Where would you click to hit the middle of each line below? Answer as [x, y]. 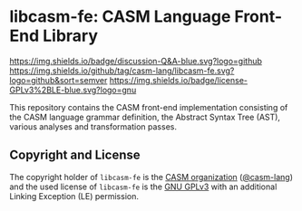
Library [70, 36]
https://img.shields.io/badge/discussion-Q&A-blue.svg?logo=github [136, 61]
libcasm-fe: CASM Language [120, 17]
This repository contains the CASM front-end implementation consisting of [149, 107]
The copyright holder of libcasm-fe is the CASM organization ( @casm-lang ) [151, 177]
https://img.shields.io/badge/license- [178, 80]
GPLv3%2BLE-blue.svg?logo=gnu [73, 90]
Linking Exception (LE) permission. [74, 196]
